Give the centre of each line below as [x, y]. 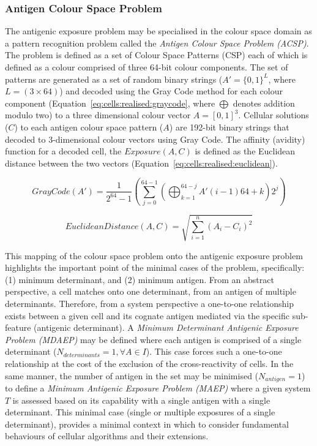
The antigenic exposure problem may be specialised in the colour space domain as [158, 31]
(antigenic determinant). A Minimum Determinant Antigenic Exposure [166, 327]
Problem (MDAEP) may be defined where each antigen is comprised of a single [153, 339]
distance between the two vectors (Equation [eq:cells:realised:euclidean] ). [141, 163]
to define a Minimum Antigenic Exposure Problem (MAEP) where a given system [158, 388]
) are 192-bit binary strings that [229, 127]
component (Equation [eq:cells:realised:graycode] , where [110, 103]
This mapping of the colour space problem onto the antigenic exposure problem [154, 255]
